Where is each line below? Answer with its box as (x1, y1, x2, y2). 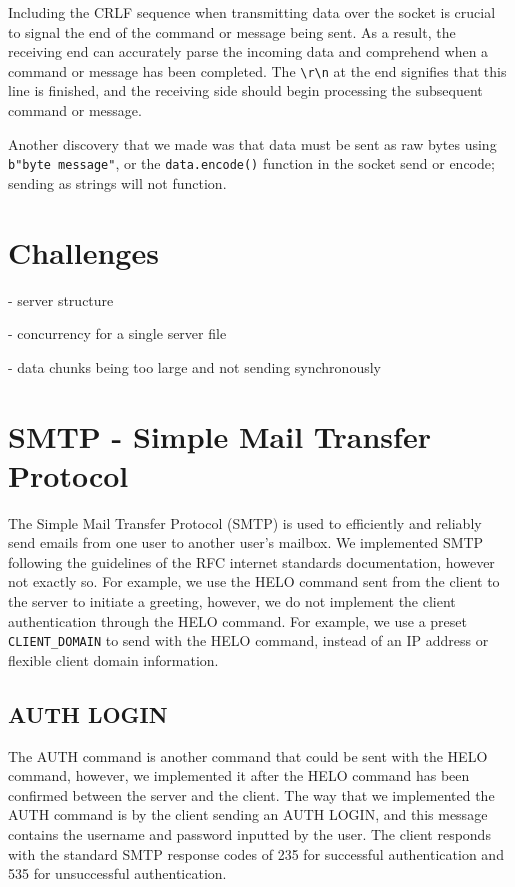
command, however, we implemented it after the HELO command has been (8, 765, 470, 786)
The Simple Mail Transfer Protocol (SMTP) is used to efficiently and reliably (8, 512, 482, 533)
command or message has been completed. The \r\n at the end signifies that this (8, 60, 507, 81)
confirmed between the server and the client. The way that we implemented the (8, 784, 495, 805)
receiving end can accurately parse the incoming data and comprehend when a (8, 41, 489, 62)
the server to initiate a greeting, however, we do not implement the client (8, 591, 456, 612)
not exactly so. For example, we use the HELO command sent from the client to (8, 571, 500, 592)
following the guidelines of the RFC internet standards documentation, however (8, 551, 495, 572)
